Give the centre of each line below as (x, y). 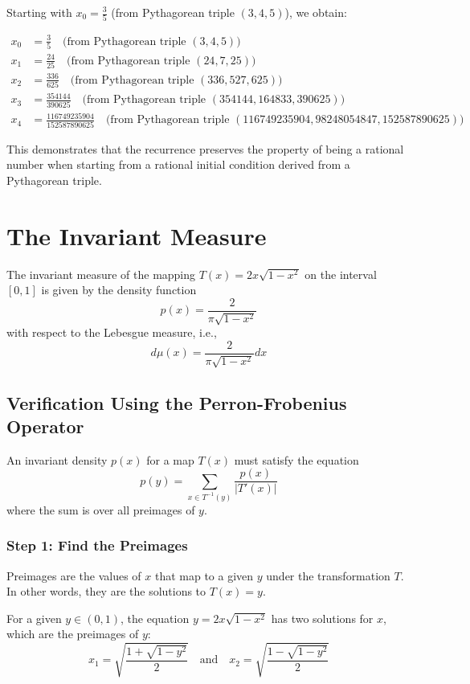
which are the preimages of (73, 634)
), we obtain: (316, 12)
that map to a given (204, 575)
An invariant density (57, 459)
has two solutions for (322, 618)
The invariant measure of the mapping (101, 274)
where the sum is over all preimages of (101, 509)
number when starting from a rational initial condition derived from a (178, 164)
